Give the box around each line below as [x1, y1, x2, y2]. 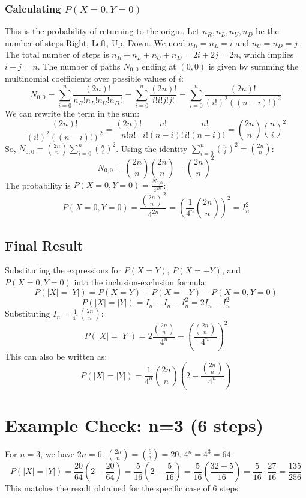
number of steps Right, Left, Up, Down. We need [5, 36, 185, 49]
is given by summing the [208, 60, 299, 72]
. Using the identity [116, 142, 188, 154]
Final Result [5, 235, 83, 254]
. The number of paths [37, 60, 121, 72]
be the [256, 25, 279, 37]
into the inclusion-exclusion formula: [74, 276, 208, 288]
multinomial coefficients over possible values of [5, 72, 176, 85]
